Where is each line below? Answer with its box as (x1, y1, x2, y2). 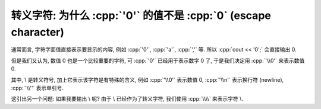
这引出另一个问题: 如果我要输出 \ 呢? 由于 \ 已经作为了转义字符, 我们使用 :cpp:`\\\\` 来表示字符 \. (11, 95, 244, 102)
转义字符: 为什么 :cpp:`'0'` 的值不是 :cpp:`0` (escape (11, 9, 272, 22)
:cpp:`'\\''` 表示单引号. (11, 84, 64, 91)
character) (11, 25, 65, 39)
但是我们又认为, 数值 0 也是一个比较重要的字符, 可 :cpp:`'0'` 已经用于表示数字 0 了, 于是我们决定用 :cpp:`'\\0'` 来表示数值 (11, 57, 305, 64)
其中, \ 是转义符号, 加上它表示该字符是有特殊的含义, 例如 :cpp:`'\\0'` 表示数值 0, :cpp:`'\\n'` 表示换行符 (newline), (11, 76, 284, 83)
